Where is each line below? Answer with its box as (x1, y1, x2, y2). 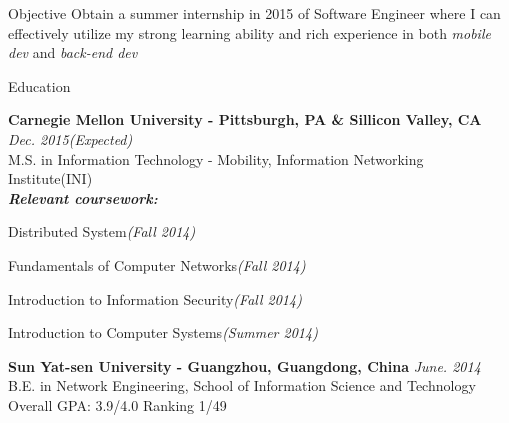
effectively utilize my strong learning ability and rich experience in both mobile (8, 22, 491, 43)
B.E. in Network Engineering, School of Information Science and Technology (8, 375, 476, 396)
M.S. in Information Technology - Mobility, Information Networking (8, 148, 424, 169)
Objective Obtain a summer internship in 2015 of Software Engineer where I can (8, 3, 501, 23)
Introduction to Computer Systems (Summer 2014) (8, 322, 318, 343)
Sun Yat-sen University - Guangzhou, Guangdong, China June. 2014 (8, 355, 481, 376)
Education (8, 75, 71, 96)
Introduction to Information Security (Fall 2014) (8, 288, 302, 309)
